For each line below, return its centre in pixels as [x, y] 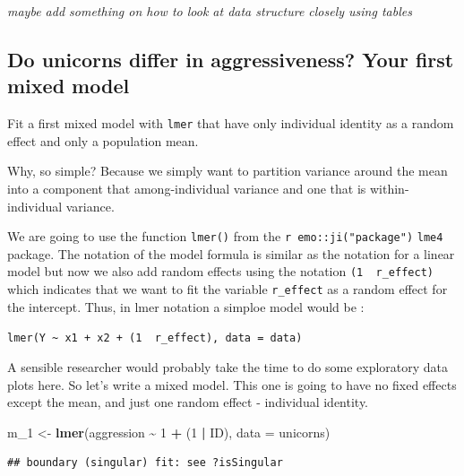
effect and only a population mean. [103, 140]
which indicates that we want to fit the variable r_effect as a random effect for [228, 289]
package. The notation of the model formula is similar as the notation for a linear [231, 253]
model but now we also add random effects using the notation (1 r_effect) [220, 271]
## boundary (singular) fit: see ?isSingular [145, 463]
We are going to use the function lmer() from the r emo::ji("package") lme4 [225, 236]
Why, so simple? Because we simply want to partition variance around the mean [228, 171]
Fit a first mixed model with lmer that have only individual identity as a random [231, 123]
